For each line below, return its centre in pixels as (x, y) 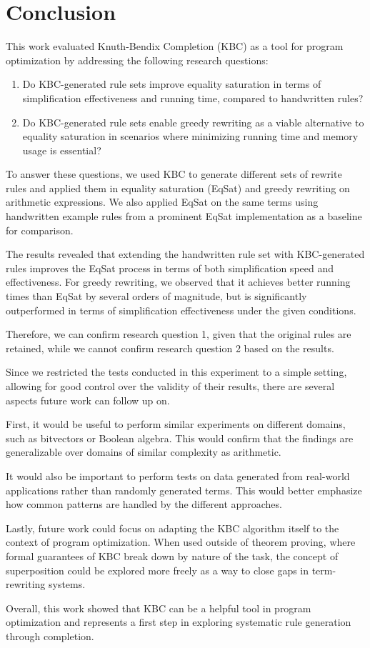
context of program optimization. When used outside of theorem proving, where (181, 542)
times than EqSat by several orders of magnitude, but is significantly (156, 296)
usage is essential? (62, 150)
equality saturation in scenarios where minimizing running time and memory (190, 136)
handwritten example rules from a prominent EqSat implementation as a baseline (184, 216)
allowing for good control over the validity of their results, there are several (170, 386)
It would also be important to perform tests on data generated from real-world (178, 475)
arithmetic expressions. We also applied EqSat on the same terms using (162, 202)
